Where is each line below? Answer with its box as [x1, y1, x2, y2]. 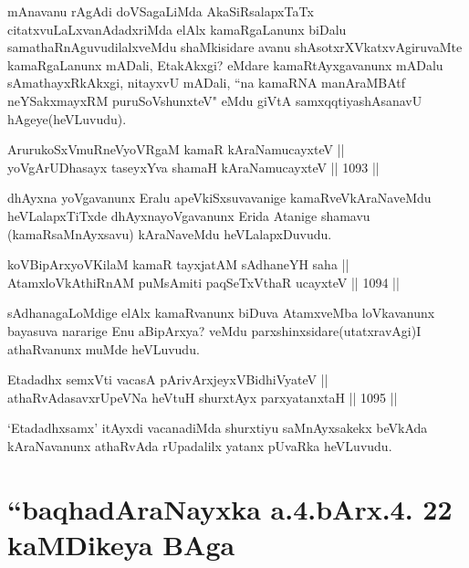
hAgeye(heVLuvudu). [7, 109, 127, 128]
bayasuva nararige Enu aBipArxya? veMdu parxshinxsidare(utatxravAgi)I [7, 321, 422, 340]
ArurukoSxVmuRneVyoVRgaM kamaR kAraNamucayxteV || [7, 140, 345, 159]
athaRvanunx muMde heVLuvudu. [7, 339, 200, 358]
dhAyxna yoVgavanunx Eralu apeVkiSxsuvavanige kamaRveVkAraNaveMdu [7, 188, 432, 207]
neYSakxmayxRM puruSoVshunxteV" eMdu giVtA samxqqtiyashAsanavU [7, 90, 422, 110]
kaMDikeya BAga [7, 525, 235, 563]
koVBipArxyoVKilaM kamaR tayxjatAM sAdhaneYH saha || [7, 255, 349, 274]
